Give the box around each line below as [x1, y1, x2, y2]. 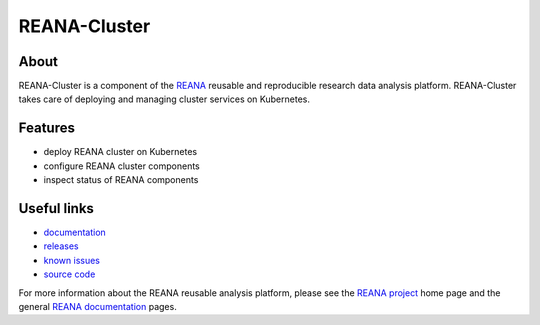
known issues [43, 254, 100, 266]
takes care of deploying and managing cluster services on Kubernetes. [18, 93, 310, 105]
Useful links [18, 200, 95, 217]
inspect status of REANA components [43, 174, 199, 186]
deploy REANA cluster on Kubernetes [43, 146, 198, 158]
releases [43, 240, 79, 252]
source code [43, 268, 96, 280]
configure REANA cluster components [43, 160, 200, 172]
